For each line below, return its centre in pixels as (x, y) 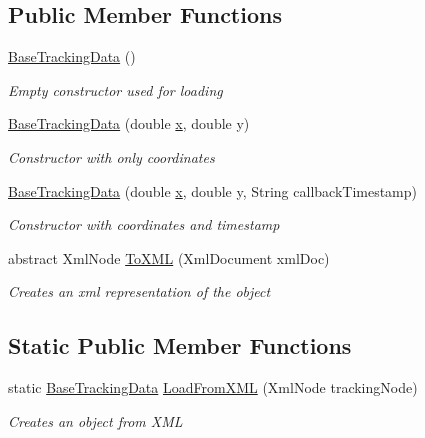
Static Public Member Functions (180, 345)
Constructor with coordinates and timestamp (144, 224)
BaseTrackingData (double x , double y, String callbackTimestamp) (213, 190)
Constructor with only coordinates (111, 156)
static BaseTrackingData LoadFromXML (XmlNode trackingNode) (213, 387)
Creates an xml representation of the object (139, 291)
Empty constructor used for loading (115, 89)
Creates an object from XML (95, 420)
